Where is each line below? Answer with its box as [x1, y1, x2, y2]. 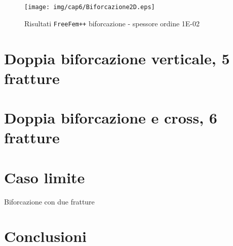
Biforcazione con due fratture [4, 196, 95, 207]
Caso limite [4, 167, 85, 187]
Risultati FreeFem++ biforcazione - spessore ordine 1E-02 [24, 18, 200, 28]
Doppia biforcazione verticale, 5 [4, 48, 230, 68]
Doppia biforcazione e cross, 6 [4, 107, 217, 128]
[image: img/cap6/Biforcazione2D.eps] [24, 4, 155, 11]
